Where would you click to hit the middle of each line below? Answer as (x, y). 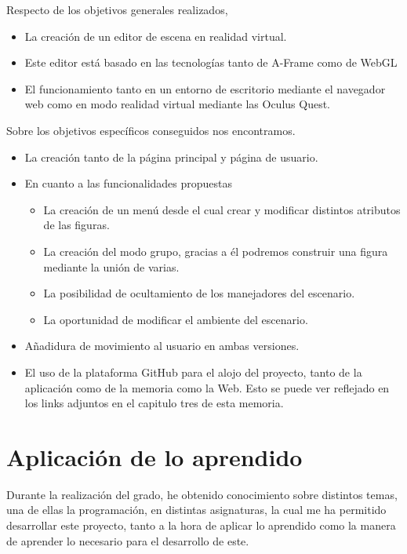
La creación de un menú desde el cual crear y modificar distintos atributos (222, 209)
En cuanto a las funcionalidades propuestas (129, 183)
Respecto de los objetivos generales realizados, (117, 9)
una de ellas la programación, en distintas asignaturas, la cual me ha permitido (196, 510)
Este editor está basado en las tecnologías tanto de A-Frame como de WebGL (211, 62)
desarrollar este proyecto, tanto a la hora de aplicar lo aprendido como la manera (201, 525)
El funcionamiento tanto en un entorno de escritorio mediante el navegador (205, 88)
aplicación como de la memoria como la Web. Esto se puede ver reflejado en (207, 387)
